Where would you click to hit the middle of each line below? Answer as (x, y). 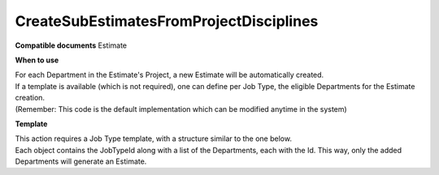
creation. (30, 98)
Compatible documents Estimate (71, 45)
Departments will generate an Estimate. (81, 161)
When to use (37, 60)
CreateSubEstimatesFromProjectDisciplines (167, 21)
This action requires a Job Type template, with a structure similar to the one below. (154, 139)
